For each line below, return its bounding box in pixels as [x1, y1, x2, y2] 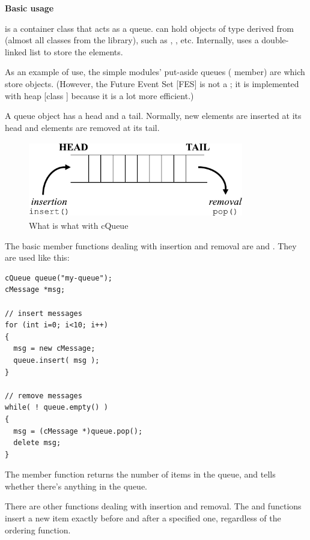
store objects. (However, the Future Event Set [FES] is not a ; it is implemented [5, 77, 299, 89]
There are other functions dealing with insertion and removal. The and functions [5, 500, 302, 512]
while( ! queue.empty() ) [5, 403, 108, 412]
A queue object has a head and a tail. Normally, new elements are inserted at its [5, 109, 302, 122]
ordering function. [5, 523, 71, 536]
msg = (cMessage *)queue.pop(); [13, 426, 143, 435]
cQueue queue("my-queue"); [5, 273, 112, 282]
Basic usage [5, 2, 54, 14]
